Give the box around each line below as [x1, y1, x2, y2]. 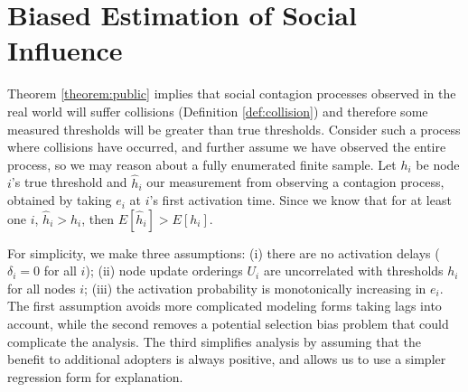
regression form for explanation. [7, 367, 183, 386]
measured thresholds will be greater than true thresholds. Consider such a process [7, 119, 461, 138]
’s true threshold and [11, 173, 127, 191]
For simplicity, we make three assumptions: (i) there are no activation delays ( [7, 243, 440, 262]
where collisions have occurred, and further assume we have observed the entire [7, 137, 446, 156]
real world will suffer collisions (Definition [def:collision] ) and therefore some [7, 101, 428, 120]
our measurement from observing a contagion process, [146, 173, 445, 191]
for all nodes [7, 278, 76, 297]
